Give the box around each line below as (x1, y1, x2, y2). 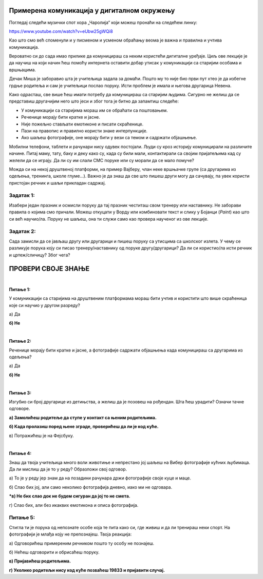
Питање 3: (9, 390, 32, 395)
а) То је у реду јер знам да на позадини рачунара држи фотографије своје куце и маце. (9, 475, 191, 481)
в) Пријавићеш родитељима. (9, 558, 71, 564)
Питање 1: (9, 286, 31, 292)
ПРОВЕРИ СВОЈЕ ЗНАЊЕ (9, 265, 90, 273)
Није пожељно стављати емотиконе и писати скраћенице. (21, 121, 144, 127)
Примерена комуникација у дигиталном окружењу (9, 6, 175, 15)
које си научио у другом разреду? (9, 302, 80, 308)
